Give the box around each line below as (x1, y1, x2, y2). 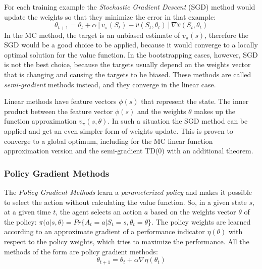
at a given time (4, 206, 51, 217)
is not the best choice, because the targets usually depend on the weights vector (4, 59, 251, 70)
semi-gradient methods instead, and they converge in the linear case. (4, 79, 216, 89)
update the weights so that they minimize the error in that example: (4, 11, 216, 22)
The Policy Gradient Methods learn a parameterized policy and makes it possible (4, 186, 252, 197)
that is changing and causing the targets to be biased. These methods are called (4, 69, 251, 80)
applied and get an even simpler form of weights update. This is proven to (4, 125, 233, 136)
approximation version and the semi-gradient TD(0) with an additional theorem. (4, 145, 253, 156)
